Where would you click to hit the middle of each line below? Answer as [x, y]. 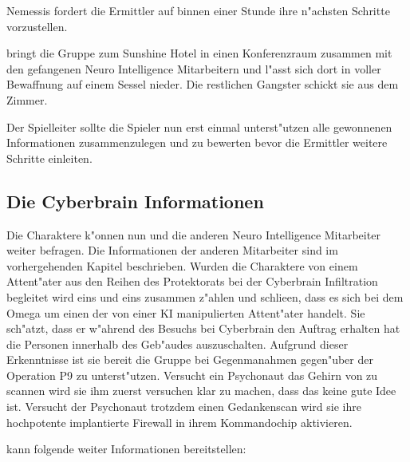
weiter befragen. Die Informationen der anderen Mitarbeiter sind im [172, 250]
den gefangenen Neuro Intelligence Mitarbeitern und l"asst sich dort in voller [194, 68]
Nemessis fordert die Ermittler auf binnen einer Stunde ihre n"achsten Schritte [198, 10]
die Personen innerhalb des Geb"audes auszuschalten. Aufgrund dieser [177, 344]
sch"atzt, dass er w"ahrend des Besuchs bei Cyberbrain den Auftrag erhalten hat [203, 328]
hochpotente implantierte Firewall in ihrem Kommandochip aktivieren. [179, 422]
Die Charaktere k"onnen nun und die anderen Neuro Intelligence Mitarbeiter [193, 234]
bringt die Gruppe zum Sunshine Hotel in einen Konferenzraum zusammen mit [199, 53]
